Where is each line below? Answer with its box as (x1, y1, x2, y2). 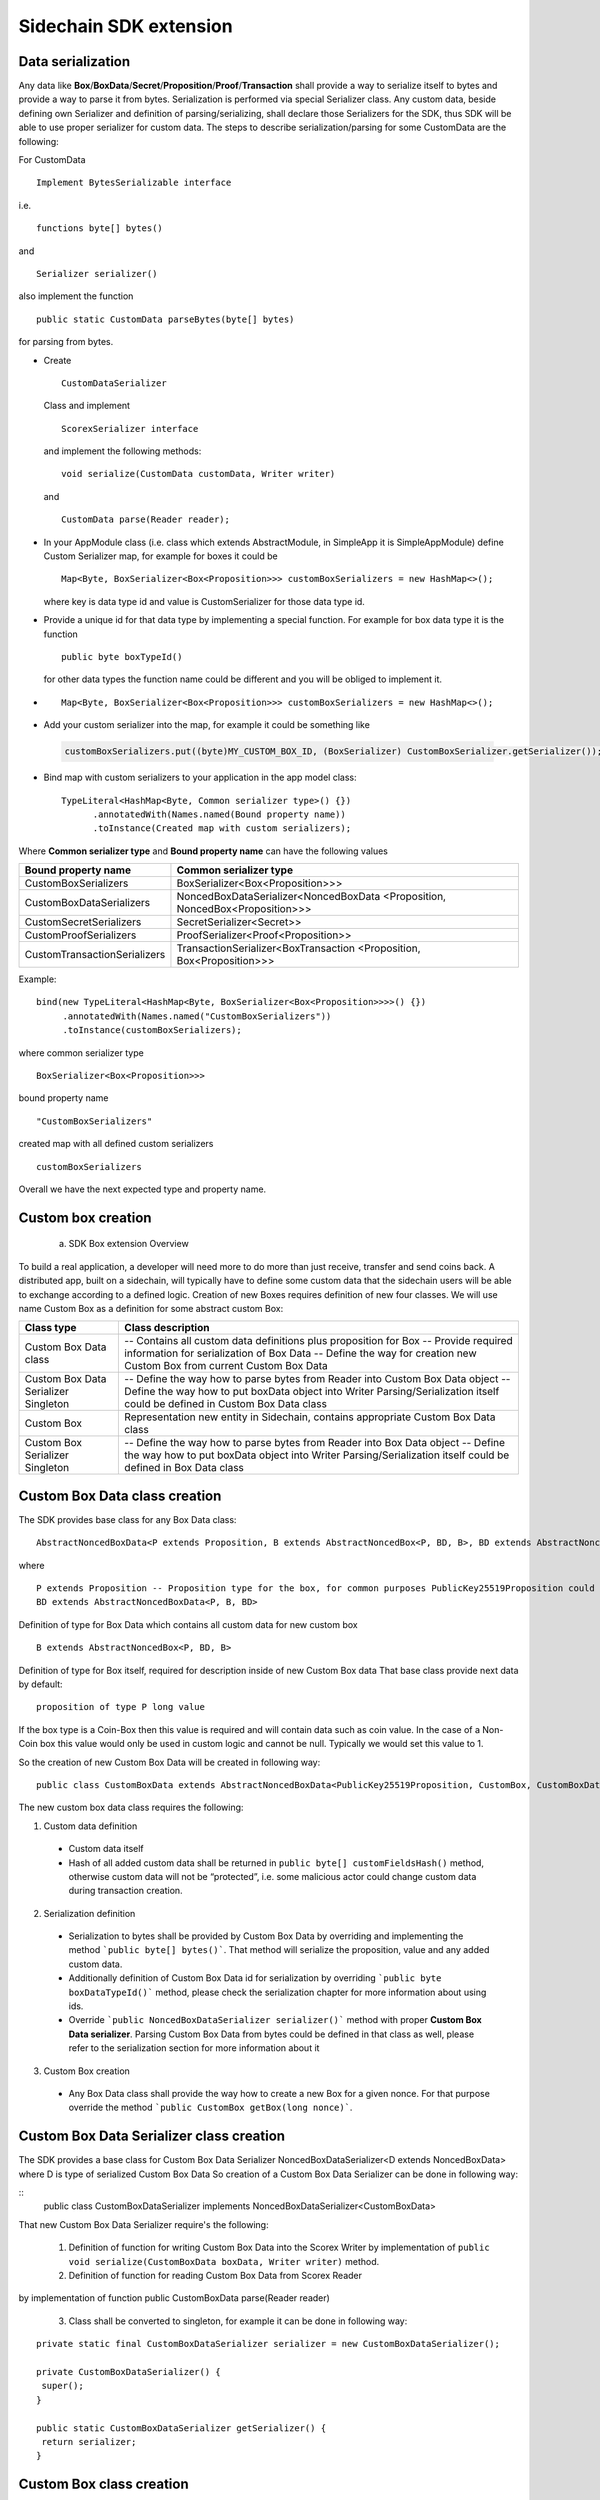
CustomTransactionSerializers (24, 948, 166, 962)
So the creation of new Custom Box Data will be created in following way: (18, 1756, 321, 1768)
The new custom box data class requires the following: (18, 1801, 244, 1814)
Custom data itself (68, 1843, 144, 1855)
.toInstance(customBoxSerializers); (62, 1025, 242, 1036)
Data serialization (18, 53, 131, 70)
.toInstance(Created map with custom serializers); (92, 823, 352, 834)
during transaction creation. (68, 1885, 184, 1897)
